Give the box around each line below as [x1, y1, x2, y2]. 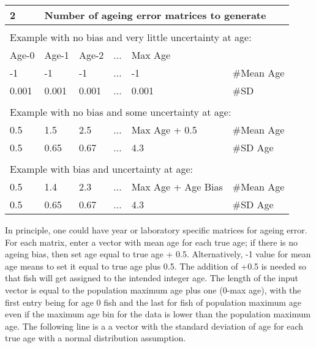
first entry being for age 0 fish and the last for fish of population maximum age [5, 295, 301, 308]
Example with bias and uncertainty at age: [10, 162, 194, 176]
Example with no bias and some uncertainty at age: [10, 105, 231, 119]
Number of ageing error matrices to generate [44, 8, 266, 22]
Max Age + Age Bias [131, 180, 223, 194]
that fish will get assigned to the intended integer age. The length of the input [5, 271, 298, 284]
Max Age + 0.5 [131, 123, 197, 137]
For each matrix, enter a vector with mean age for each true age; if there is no [5, 235, 298, 248]
